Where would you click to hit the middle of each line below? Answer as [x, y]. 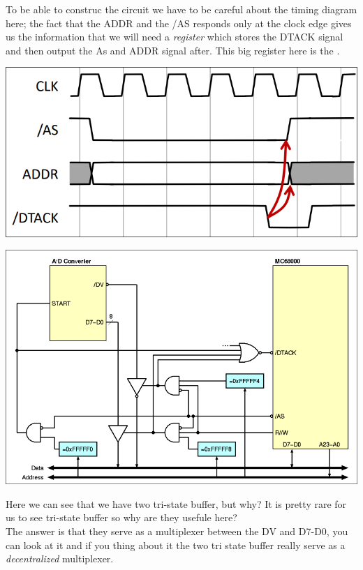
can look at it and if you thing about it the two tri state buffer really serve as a [176, 545]
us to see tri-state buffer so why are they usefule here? [121, 517]
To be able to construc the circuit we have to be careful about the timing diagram [181, 9]
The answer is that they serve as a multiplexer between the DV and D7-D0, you [177, 531]
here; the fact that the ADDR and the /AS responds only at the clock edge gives [179, 23]
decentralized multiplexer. [60, 558]
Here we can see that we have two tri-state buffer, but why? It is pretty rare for [176, 503]
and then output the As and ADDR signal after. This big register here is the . [173, 50]
